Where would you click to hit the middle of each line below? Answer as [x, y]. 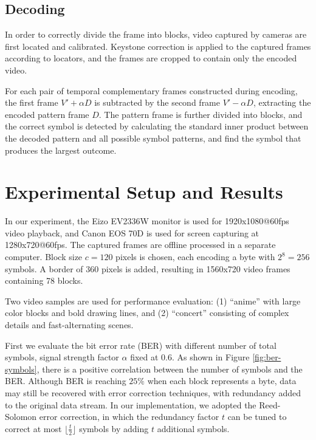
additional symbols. [193, 428]
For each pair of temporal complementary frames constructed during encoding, [151, 90]
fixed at [144, 357]
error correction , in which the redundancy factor [129, 417]
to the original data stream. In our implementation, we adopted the [131, 404]
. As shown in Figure [211, 357]
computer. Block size [44, 257]
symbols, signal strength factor [62, 357]
